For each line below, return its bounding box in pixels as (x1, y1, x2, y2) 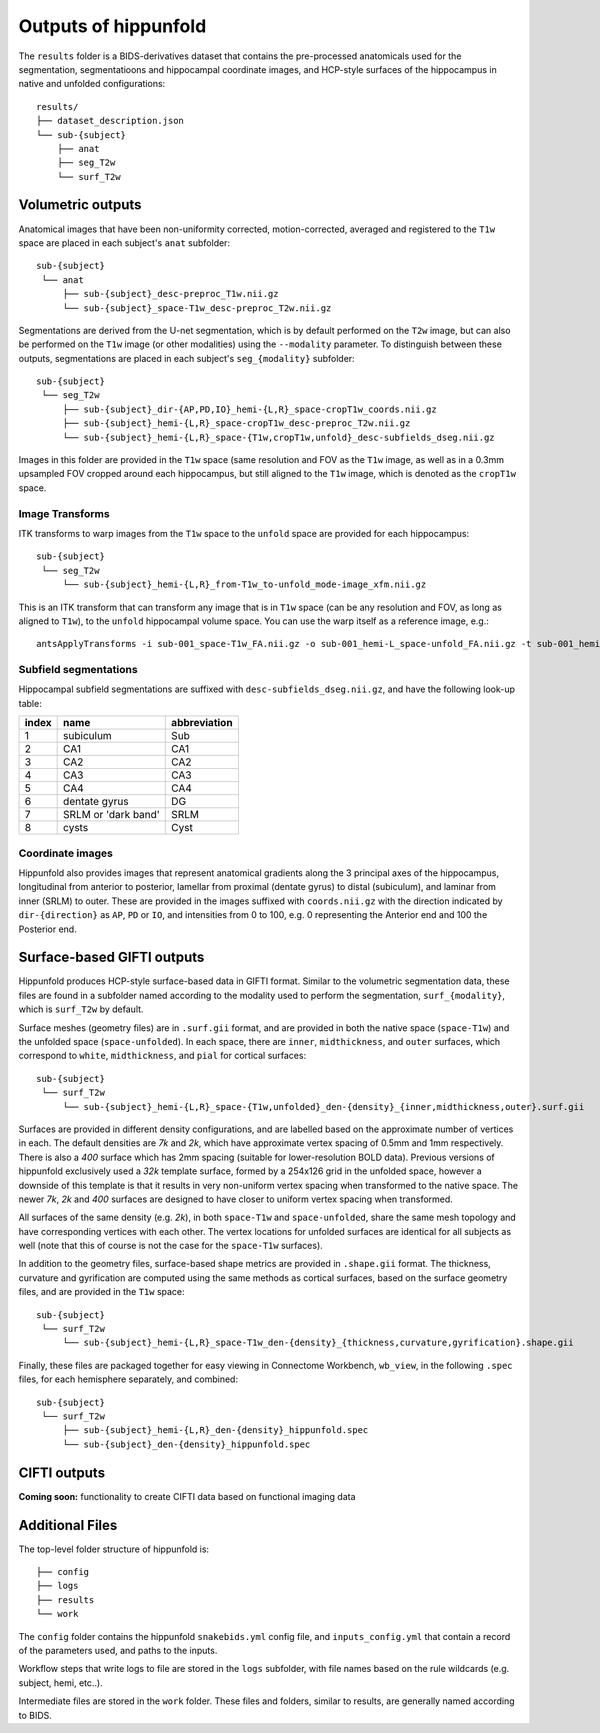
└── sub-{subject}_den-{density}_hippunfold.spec (62, 1438, 311, 1450)
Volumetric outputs (18, 196, 142, 214)
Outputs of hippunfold (18, 15, 207, 37)
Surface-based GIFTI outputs (18, 949, 205, 966)
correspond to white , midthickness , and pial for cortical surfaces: (18, 1050, 307, 1062)
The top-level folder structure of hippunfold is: (18, 1543, 210, 1555)
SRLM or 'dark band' (63, 808, 160, 822)
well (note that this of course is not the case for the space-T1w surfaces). (18, 1240, 324, 1252)
